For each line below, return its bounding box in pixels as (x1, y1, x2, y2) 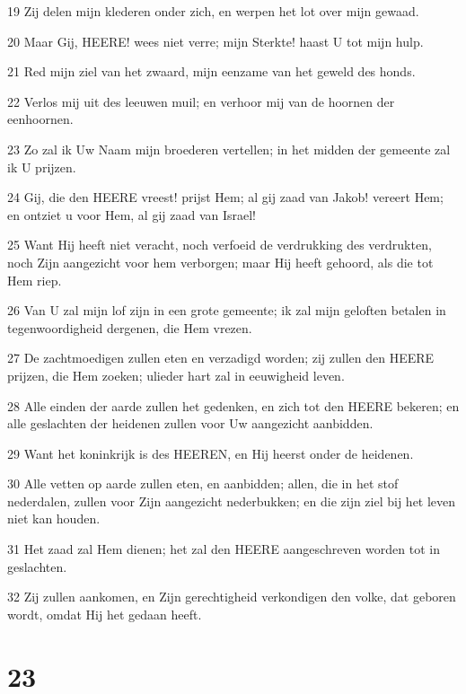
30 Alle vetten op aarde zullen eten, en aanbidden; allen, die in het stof (7, 474, 399, 493)
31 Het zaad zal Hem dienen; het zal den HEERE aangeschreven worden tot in (7, 540, 440, 558)
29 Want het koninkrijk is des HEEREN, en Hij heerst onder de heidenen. (7, 444, 414, 462)
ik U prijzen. (7, 157, 76, 176)
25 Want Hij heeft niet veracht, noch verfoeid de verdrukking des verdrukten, (7, 235, 432, 254)
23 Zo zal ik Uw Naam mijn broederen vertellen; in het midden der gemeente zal (7, 139, 451, 158)
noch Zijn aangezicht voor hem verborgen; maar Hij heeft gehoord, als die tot (7, 252, 434, 271)
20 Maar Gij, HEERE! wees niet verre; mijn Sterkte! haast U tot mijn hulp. (7, 31, 424, 50)
